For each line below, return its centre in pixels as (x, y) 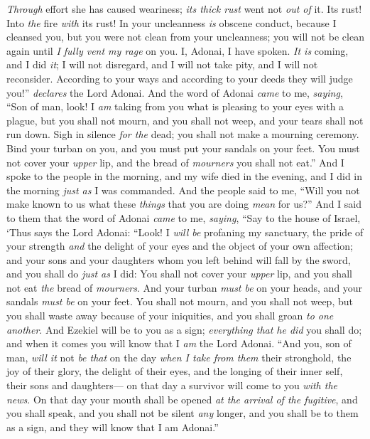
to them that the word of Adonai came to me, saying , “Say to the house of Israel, (184, 217)
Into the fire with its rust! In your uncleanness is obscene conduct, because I (172, 22)
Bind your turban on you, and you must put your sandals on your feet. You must (183, 148)
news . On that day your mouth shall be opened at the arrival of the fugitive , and (182, 399)
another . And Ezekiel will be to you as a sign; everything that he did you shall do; (184, 329)
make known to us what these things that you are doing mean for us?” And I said (184, 204)
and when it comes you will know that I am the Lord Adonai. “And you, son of (179, 343)
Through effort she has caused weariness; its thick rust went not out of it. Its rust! (184, 9)
